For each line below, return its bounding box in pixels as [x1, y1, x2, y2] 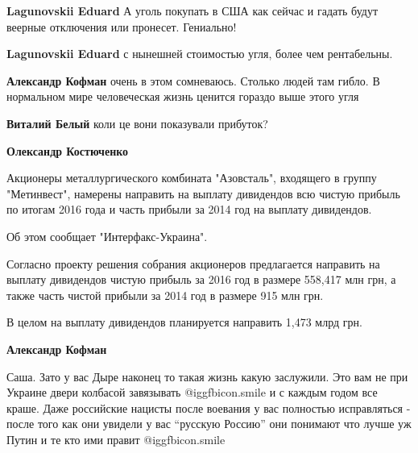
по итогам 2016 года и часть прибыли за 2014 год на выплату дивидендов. [6, 201, 372, 218]
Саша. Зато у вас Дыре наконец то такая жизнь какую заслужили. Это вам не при [6, 368, 408, 384]
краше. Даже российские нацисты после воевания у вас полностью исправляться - [6, 399, 411, 416]
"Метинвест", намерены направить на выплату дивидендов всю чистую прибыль [6, 185, 400, 202]
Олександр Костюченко [6, 142, 129, 159]
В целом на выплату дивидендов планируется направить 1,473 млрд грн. [6, 314, 362, 330]
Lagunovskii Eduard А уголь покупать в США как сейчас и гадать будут [6, 2, 379, 19]
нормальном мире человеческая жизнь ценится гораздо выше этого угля [6, 88, 359, 105]
